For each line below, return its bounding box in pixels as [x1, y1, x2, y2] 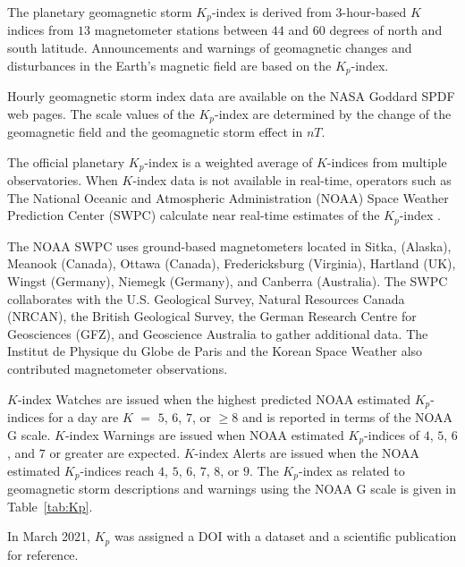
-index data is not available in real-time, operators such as [132, 171, 452, 190]
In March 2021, [7, 527, 90, 546]
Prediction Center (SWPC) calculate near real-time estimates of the [7, 206, 380, 224]
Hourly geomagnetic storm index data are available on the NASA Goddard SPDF [7, 87, 455, 106]
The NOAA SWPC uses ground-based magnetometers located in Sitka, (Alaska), [7, 236, 452, 255]
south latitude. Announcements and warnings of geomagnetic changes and [7, 38, 412, 57]
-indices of [364, 425, 420, 444]
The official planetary [7, 152, 125, 171]
